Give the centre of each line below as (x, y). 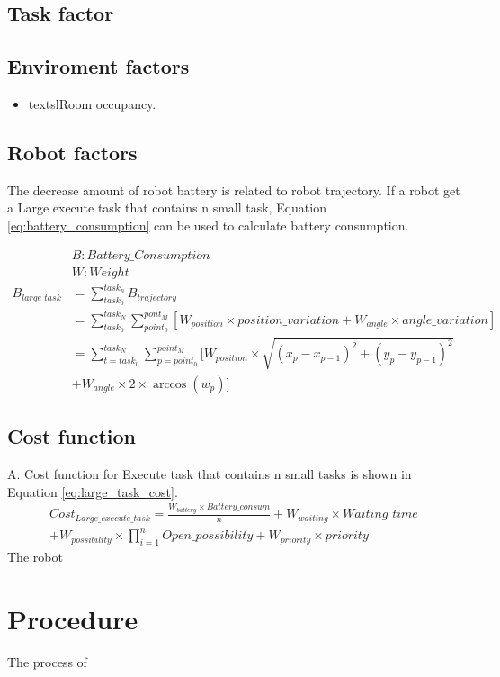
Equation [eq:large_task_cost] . (93, 491)
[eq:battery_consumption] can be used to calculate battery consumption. (208, 225)
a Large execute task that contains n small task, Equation (167, 208)
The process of (47, 661)
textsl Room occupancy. (92, 103)
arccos (170, 384)
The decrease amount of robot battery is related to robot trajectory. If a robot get (234, 190)
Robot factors (72, 152)
